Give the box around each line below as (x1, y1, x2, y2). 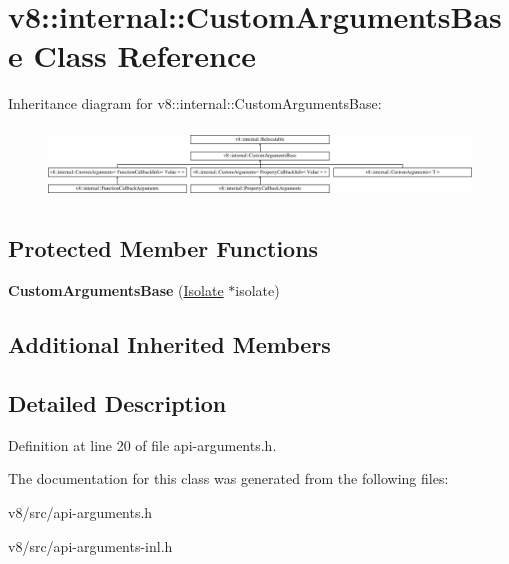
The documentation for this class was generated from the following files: (8, 468, 449, 489)
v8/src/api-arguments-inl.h (8, 535, 173, 556)
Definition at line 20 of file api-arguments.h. (8, 434, 277, 455)
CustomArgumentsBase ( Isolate (8, 280, 224, 301)
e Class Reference (8, 35, 256, 76)
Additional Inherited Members (8, 329, 331, 360)
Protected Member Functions (8, 233, 319, 264)
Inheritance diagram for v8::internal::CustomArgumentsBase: (8, 93, 382, 114)
